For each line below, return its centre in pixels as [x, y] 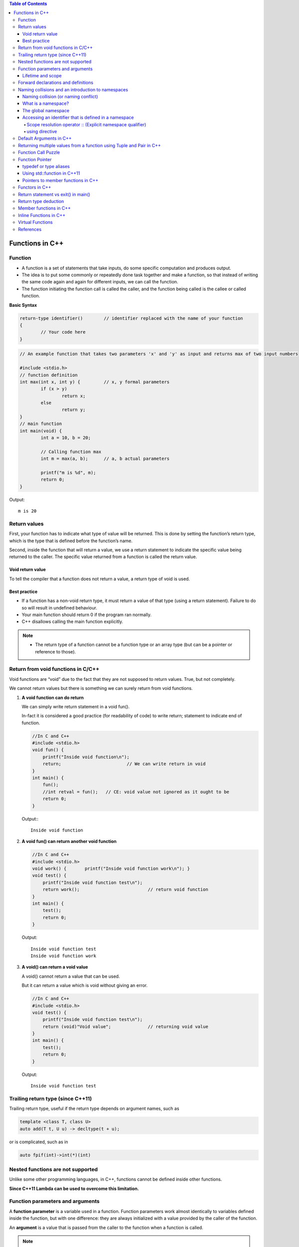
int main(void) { [41, 431]
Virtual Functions [35, 222]
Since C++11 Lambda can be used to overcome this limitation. [74, 1188]
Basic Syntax [23, 305]
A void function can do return [53, 697]
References [30, 229]
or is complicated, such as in [39, 1142]
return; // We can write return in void [124, 764]
